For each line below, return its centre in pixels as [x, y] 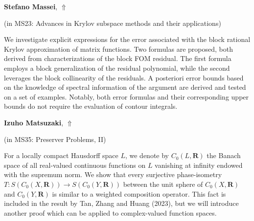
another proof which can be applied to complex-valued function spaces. [110, 212]
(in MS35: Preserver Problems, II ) [55, 139]
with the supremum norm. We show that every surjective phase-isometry [113, 174]
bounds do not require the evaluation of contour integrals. [91, 106]
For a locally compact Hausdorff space [61, 155]
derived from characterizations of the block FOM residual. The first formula [118, 58]
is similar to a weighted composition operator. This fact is [139, 193]
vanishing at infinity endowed [199, 165]
